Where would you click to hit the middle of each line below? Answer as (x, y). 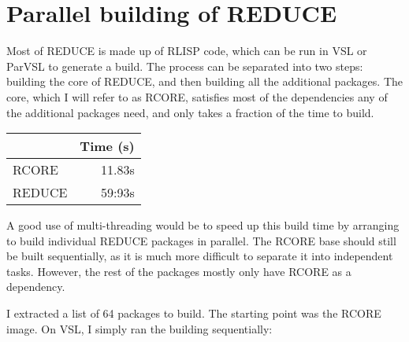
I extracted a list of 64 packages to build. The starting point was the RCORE (194, 313)
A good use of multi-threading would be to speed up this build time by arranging (203, 225)
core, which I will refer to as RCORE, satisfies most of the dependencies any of (197, 96)
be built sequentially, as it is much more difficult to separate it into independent (200, 256)
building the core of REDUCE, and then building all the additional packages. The (205, 81)
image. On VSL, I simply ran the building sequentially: (139, 328)
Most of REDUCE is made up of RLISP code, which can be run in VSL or (187, 51)
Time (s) (107, 146)
